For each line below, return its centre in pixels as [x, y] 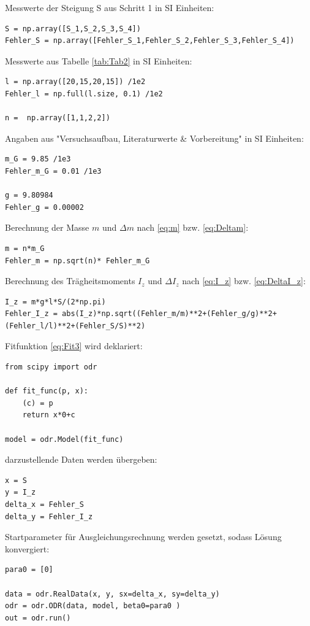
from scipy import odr [51, 367]
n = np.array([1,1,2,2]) [58, 118]
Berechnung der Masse [47, 227]
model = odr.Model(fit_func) [64, 439]
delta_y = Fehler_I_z [49, 516]
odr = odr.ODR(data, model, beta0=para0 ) [93, 606]
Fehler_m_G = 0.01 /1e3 [53, 171]
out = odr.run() [38, 618]
